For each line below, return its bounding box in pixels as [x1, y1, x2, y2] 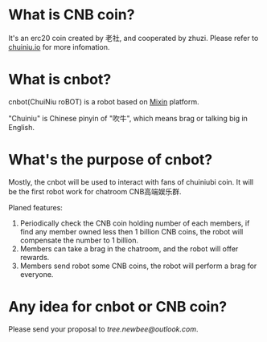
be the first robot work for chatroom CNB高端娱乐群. [8, 186, 183, 196]
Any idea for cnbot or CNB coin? [8, 298, 228, 316]
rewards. [19, 252, 50, 262]
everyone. [19, 269, 54, 279]
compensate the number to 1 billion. [19, 235, 139, 245]
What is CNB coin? [8, 6, 135, 24]
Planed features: [8, 202, 63, 212]
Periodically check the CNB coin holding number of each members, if [19, 218, 250, 228]
